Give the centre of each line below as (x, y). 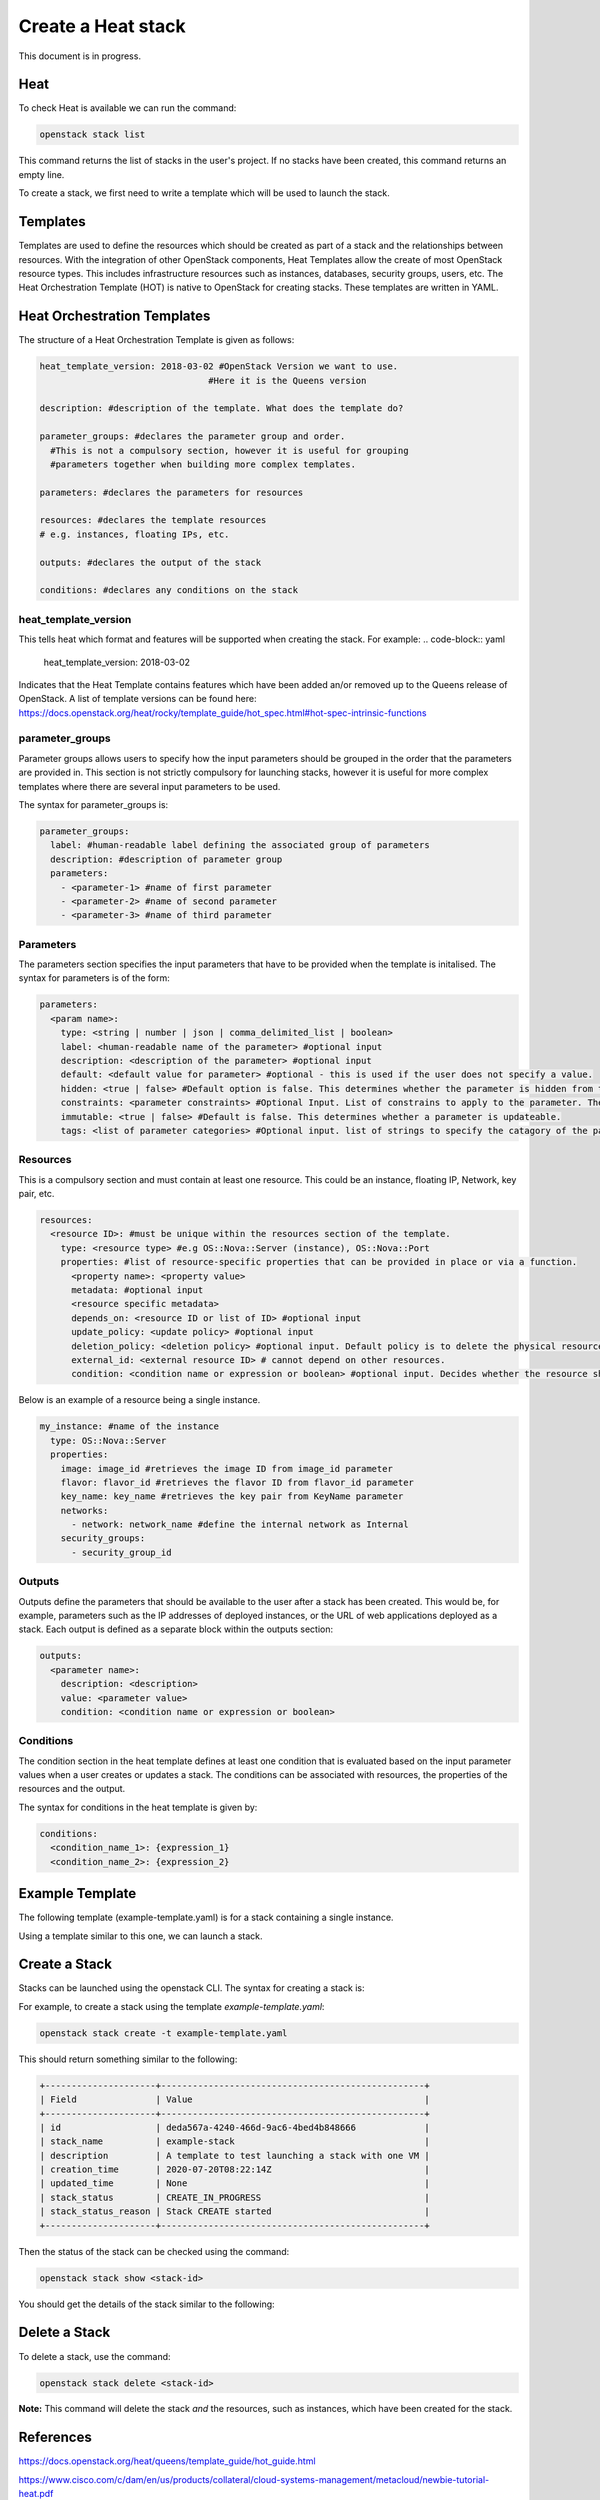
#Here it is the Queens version (287, 380)
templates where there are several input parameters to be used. (149, 786)
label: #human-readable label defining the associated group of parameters (240, 845)
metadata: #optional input (137, 1290)
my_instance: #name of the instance (129, 1426)
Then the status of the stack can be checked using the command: (154, 2251)
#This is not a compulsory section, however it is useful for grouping (229, 450)
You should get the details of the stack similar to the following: (146, 2304)
